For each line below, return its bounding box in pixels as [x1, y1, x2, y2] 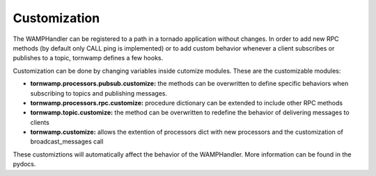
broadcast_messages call [30, 137, 104, 146]
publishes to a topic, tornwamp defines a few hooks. [13, 54, 164, 62]
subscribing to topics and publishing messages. [30, 89, 168, 97]
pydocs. [13, 160, 36, 168]
